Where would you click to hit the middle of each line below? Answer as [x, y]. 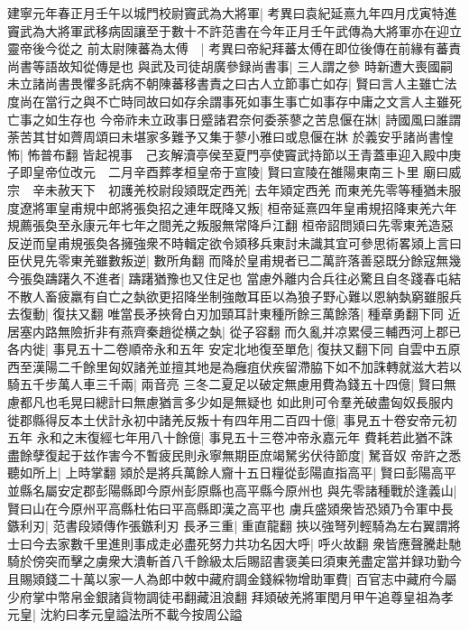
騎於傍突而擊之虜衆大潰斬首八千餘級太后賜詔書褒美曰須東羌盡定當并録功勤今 [234, 561]
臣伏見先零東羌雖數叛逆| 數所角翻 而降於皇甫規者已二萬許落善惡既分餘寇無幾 [234, 260]
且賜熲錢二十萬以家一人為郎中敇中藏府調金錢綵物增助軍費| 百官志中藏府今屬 [232, 579]
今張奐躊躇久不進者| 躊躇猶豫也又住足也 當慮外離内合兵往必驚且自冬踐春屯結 [234, 278]
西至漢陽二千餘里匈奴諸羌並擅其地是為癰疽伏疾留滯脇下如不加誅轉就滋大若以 [234, 366]
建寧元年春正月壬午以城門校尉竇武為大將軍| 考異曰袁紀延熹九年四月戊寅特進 [232, 13]
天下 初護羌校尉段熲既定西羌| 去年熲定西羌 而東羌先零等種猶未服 [266, 189]
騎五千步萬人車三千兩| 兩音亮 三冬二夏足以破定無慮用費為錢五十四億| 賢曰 [225, 384]
